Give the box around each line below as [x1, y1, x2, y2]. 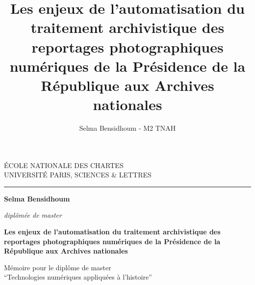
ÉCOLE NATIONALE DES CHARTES [4, 160, 124, 170]
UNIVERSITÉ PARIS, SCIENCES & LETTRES [4, 170, 152, 180]
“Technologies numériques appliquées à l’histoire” [4, 272, 152, 282]
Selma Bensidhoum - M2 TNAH [79, 123, 176, 133]
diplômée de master [4, 210, 62, 220]
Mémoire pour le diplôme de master [4, 262, 111, 272]
